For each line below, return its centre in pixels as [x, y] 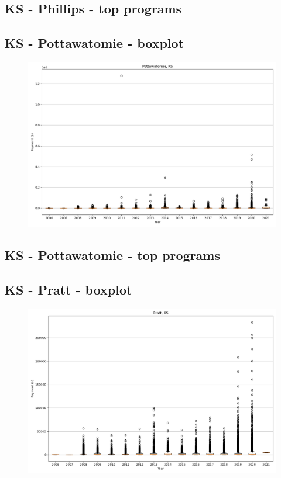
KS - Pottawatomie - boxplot [95, 43]
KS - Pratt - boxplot [68, 290]
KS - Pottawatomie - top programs [113, 255]
